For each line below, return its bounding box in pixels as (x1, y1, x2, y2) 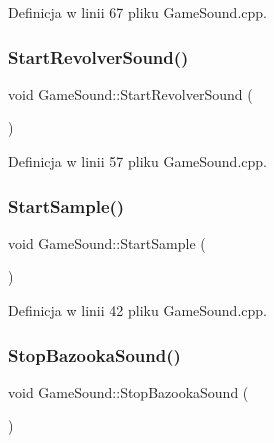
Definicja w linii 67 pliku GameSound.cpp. (8, 2, 267, 22)
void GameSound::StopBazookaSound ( (8, 381, 249, 402)
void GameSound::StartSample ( (8, 232, 206, 253)
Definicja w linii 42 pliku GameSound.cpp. (8, 300, 267, 320)
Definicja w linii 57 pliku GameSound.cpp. (8, 151, 267, 171)
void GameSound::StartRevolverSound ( (8, 83, 253, 104)
